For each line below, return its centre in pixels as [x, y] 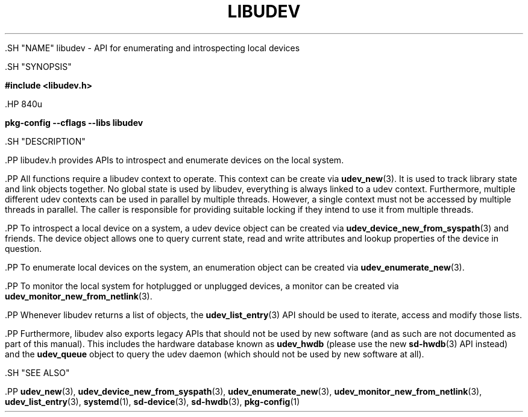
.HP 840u [24, 104]
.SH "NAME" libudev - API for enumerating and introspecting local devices [152, 48]
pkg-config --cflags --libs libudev [74, 122]
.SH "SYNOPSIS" [38, 66]
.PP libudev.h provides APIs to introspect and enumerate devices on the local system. [174, 160]
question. [24, 248]
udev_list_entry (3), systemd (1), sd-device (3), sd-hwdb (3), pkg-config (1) [152, 401]
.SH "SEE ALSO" [37, 372]
